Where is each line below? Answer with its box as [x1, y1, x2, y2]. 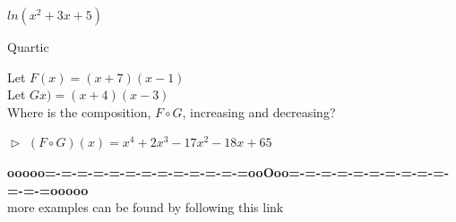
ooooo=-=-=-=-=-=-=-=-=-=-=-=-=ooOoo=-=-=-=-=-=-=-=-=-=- [7, 162, 450, 181]
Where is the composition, [7, 102, 151, 121]
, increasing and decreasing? [182, 102, 336, 121]
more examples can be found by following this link [7, 198, 284, 217]
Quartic [7, 38, 49, 55]
